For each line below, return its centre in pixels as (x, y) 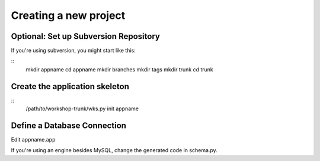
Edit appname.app (33, 140)
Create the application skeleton (70, 86)
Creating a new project (68, 15)
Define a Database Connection (69, 125)
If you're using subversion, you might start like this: (73, 51)
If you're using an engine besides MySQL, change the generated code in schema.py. (114, 150)
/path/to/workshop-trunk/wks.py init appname (82, 109)
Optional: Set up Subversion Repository (85, 36)
